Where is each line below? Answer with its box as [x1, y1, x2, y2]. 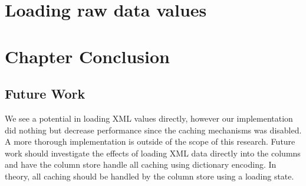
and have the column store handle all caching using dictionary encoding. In [5, 158, 277, 171]
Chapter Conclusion [5, 44, 170, 68]
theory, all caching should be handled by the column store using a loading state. [5, 169, 294, 182]
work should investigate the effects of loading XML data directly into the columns [5, 146, 301, 159]
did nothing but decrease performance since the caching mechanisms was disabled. [5, 123, 302, 136]
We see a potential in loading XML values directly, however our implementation [5, 112, 293, 124]
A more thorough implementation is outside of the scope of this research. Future [5, 135, 295, 148]
